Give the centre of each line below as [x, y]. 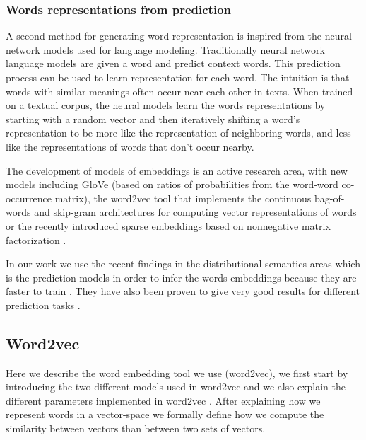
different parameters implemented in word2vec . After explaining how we [163, 400]
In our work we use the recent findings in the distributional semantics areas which [183, 264]
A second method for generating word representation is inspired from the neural [179, 36]
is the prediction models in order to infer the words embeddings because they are [181, 277]
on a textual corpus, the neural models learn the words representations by [166, 105]
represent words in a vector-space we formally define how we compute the [165, 414]
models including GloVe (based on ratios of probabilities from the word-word [172, 184]
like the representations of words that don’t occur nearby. [130, 146]
